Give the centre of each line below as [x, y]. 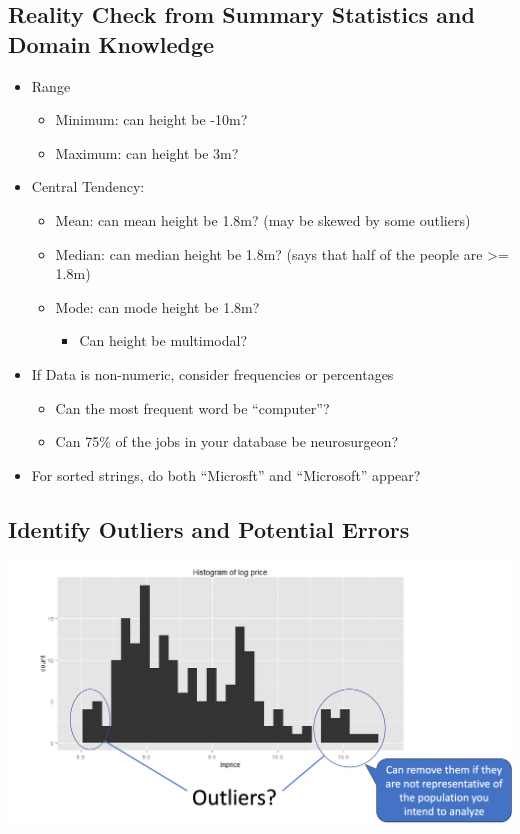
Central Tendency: [88, 186]
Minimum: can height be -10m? [151, 119]
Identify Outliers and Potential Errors [209, 528]
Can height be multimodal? [163, 340]
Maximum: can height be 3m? [147, 152]
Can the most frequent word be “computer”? [192, 407]
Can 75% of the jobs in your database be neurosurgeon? [227, 441]
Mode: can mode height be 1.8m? [157, 306]
